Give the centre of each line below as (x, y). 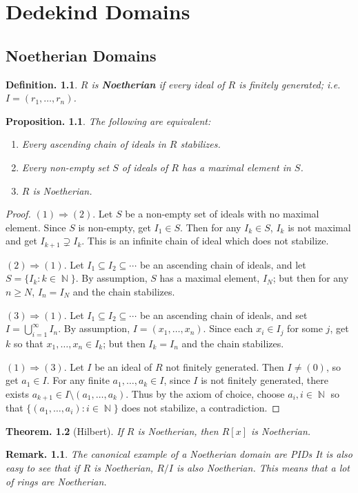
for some (305, 328)
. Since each (228, 328)
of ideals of (145, 167)
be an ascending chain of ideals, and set (223, 315)
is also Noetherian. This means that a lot (263, 467)
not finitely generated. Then (225, 366)
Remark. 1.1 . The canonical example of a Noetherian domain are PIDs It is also (179, 454)
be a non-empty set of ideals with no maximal (222, 214)
